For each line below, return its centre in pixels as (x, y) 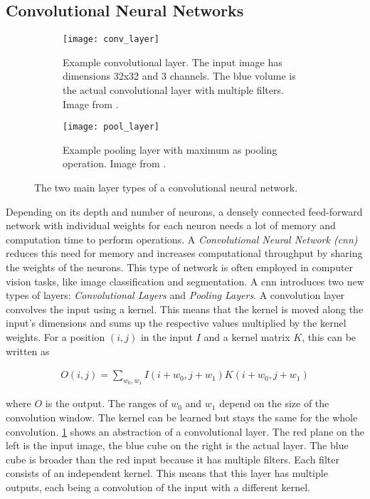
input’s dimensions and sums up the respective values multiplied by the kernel (176, 323)
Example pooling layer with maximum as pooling (170, 149)
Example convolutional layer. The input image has (173, 62)
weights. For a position (55, 337)
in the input (167, 337)
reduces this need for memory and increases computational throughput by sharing (184, 253)
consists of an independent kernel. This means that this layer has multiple (167, 473)
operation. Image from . (115, 163)
